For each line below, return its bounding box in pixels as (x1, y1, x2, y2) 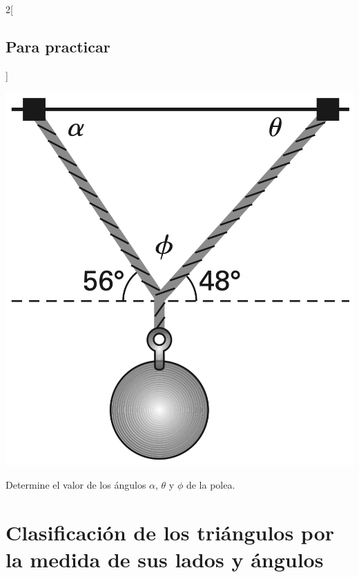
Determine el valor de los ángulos (6, 477, 146, 491)
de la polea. (186, 477, 235, 491)
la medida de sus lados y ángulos (6, 545, 324, 573)
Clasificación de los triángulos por (6, 518, 335, 546)
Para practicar (6, 35, 110, 57)
